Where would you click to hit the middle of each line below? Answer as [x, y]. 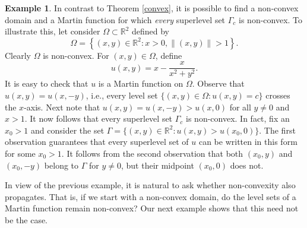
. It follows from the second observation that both [152, 153]
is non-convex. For [76, 55]
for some [20, 153]
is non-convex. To [271, 19]
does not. [247, 165]
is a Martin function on [141, 83]
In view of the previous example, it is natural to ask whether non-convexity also [150, 185]
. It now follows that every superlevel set [99, 118]
